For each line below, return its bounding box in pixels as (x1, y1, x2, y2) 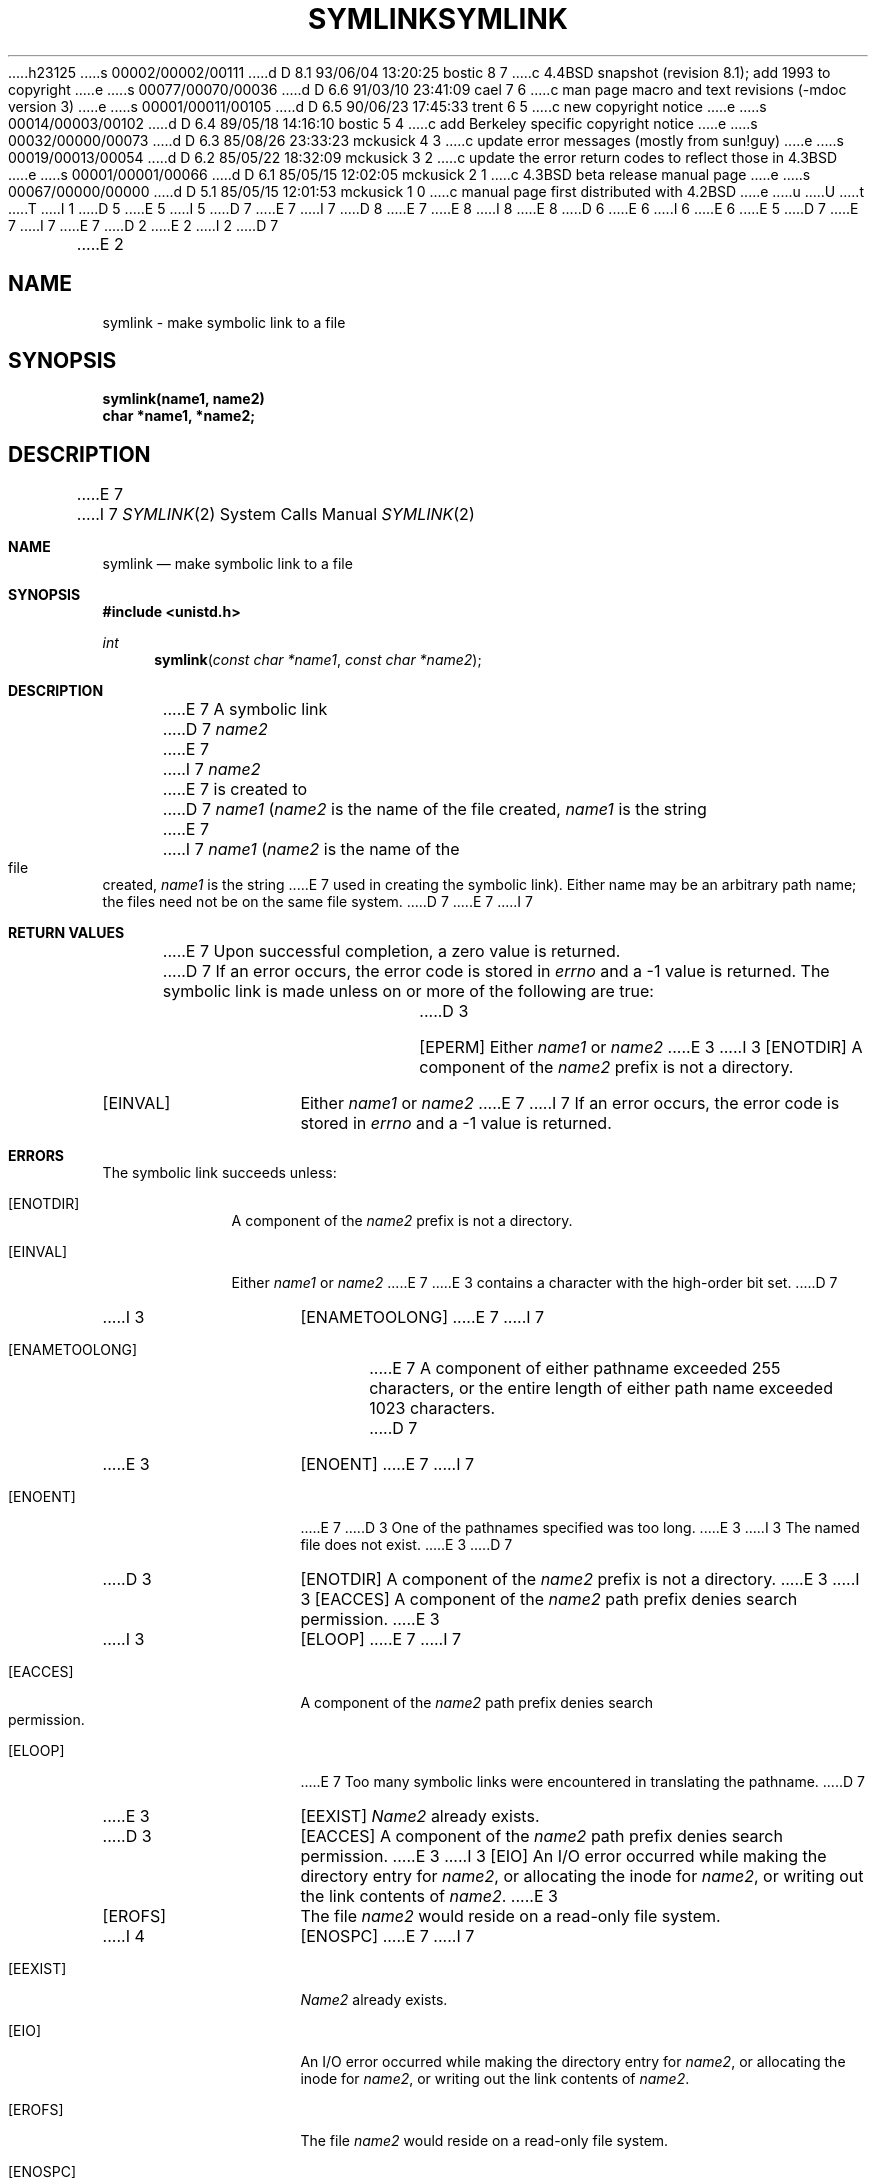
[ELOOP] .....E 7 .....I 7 (300, 1629, 462, 1650)
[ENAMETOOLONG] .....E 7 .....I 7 (300, 1307, 545, 1328)
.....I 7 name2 (162, 759, 261, 780)
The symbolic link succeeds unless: (102, 1164, 337, 1182)
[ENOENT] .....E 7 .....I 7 (300, 1454, 475, 1475)
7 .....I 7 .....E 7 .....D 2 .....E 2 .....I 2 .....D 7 (8, 216, 279, 234)
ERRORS (8, 1147, 65, 1165)
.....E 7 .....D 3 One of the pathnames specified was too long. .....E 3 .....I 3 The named (300, 1519, 860, 1537)
